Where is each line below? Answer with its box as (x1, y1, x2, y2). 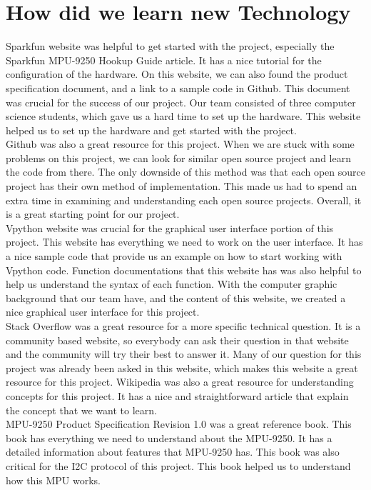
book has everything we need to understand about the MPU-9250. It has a (6, 430, 332, 445)
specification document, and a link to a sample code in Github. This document (6, 80, 350, 95)
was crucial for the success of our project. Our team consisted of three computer (6, 94, 356, 109)
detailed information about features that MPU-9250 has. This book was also (6, 444, 340, 459)
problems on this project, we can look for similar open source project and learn (6, 150, 351, 165)
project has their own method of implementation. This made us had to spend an (6, 179, 357, 194)
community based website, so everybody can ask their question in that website (6, 332, 349, 347)
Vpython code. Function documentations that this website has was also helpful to (6, 262, 362, 277)
